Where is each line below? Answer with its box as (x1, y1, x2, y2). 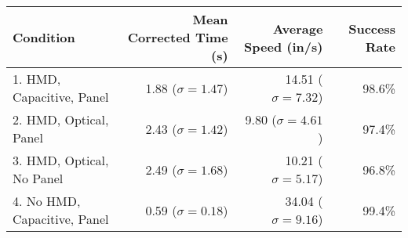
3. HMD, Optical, (13, 151, 109, 169)
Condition (13, 28, 75, 46)
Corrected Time (127, 28, 228, 46)
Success (348, 19, 395, 38)
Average (272, 19, 323, 38)
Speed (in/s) (244, 37, 323, 56)
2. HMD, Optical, (13, 110, 109, 128)
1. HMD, (13, 70, 61, 88)
